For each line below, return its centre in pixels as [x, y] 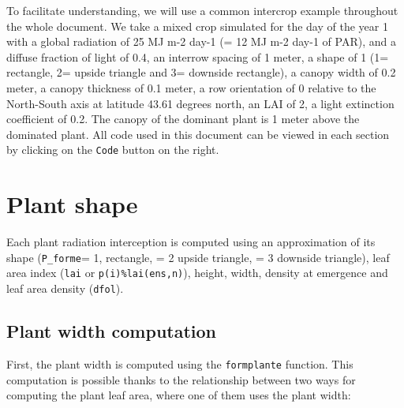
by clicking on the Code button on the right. [113, 150]
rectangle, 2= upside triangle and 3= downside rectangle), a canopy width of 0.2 [201, 72]
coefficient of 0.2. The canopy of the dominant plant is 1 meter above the [183, 119]
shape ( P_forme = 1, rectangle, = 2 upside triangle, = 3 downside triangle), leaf [198, 257]
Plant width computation [112, 331]
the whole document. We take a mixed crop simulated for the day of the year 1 [197, 26]
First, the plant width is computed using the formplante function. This [180, 363]
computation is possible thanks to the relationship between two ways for [181, 379]
